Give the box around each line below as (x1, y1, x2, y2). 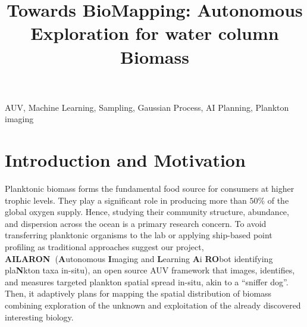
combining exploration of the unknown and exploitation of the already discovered (5, 299, 301, 311)
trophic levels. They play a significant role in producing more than (5, 194, 247, 206)
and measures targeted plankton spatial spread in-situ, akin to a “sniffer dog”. (5, 275, 289, 288)
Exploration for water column (30, 21, 279, 45)
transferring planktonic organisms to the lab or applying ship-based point (5, 229, 272, 241)
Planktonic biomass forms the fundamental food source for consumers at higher (5, 182, 295, 195)
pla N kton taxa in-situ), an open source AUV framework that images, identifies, (5, 264, 295, 276)
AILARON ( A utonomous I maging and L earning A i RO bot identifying (5, 252, 273, 264)
